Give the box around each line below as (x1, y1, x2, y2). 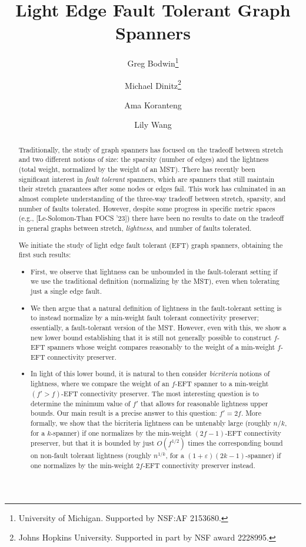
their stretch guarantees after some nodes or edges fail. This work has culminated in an (18, 184, 286, 194)
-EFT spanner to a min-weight (175, 379, 269, 389)
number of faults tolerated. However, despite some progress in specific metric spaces (18, 203, 275, 213)
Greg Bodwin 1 (127, 55, 179, 69)
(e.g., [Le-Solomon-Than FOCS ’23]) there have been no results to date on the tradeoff (18, 213, 284, 223)
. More (241, 408, 261, 418)
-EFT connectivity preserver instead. (142, 460, 255, 470)
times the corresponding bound (188, 438, 283, 448)
